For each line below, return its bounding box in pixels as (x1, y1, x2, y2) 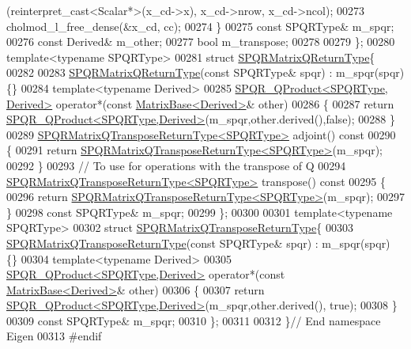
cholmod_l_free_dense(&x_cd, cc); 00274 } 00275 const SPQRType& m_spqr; (6, 17, 394, 34)
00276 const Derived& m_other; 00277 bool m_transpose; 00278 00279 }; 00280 (6, 33, 395, 50)
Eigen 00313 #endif (6, 328, 102, 344)
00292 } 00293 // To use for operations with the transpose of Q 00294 (6, 157, 346, 173)
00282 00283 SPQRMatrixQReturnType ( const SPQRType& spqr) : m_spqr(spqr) (6, 64, 405, 81)
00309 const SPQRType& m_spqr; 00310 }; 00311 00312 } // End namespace (6, 312, 381, 328)
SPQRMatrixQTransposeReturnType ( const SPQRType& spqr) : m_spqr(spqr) (6, 234, 390, 251)
